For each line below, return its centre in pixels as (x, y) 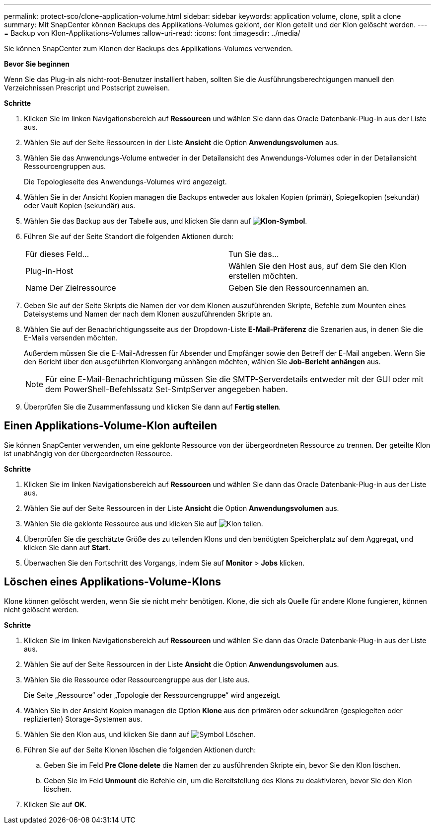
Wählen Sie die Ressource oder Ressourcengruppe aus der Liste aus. (137, 679)
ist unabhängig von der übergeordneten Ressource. (88, 453)
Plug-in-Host (49, 271)
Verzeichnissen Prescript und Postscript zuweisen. (87, 88)
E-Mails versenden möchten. (71, 338)
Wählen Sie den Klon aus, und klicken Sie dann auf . (140, 734)
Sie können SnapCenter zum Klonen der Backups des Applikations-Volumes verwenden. (148, 48)
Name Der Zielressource (71, 288)
